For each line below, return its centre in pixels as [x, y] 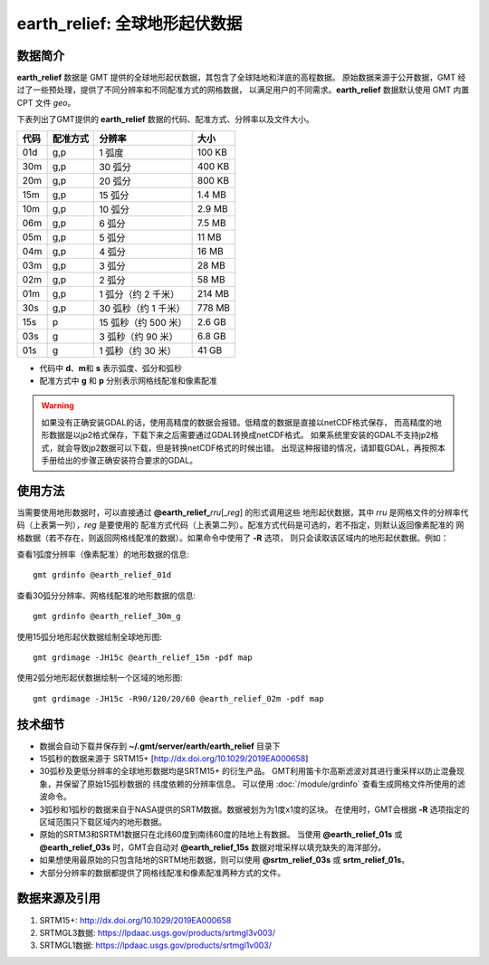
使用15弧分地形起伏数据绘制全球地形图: [90, 636]
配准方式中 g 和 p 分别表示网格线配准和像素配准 [128, 381]
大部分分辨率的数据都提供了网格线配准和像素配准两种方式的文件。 [162, 873]
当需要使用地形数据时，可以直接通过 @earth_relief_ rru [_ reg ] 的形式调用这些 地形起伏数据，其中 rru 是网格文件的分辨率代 [243, 512]
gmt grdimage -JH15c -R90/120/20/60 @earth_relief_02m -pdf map [179, 698]
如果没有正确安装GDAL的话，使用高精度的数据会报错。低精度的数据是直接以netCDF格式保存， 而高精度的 [238, 422]
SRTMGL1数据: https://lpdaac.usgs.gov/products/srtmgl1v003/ [155, 945]
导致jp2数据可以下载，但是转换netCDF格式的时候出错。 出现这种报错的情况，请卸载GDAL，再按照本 [259, 447]
